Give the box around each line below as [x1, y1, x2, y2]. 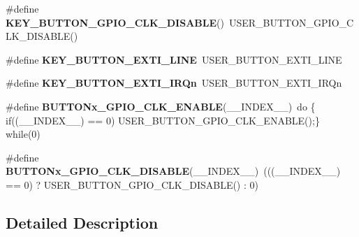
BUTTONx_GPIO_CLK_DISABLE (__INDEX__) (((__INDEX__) [6, 164, 341, 178]
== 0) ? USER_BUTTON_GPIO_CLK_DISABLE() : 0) [6, 177, 258, 192]
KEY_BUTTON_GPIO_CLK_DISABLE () [6, 15, 224, 29]
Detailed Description [6, 211, 159, 233]
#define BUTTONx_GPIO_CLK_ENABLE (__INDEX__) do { [6, 99, 316, 113]
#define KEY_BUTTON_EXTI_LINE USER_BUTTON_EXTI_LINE [6, 52, 342, 66]
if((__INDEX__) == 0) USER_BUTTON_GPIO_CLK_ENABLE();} [6, 113, 320, 127]
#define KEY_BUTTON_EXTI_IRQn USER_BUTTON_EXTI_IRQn [6, 76, 342, 90]
